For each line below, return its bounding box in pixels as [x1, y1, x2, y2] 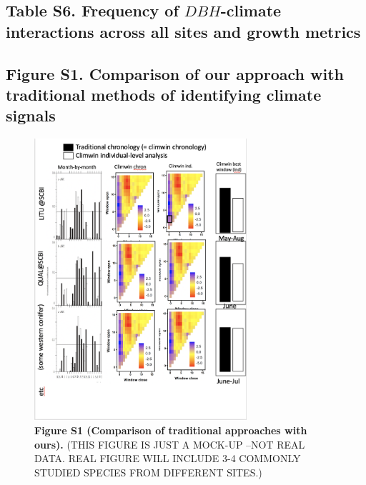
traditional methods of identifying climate [6, 83, 322, 105]
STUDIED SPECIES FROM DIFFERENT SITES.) [34, 464, 262, 479]
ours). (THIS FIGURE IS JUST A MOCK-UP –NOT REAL [34, 436, 305, 451]
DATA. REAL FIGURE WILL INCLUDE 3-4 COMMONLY [34, 451, 301, 466]
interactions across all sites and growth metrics [6, 20, 361, 42]
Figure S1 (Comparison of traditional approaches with [34, 422, 307, 437]
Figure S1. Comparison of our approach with [6, 62, 345, 84]
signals [6, 104, 56, 126]
